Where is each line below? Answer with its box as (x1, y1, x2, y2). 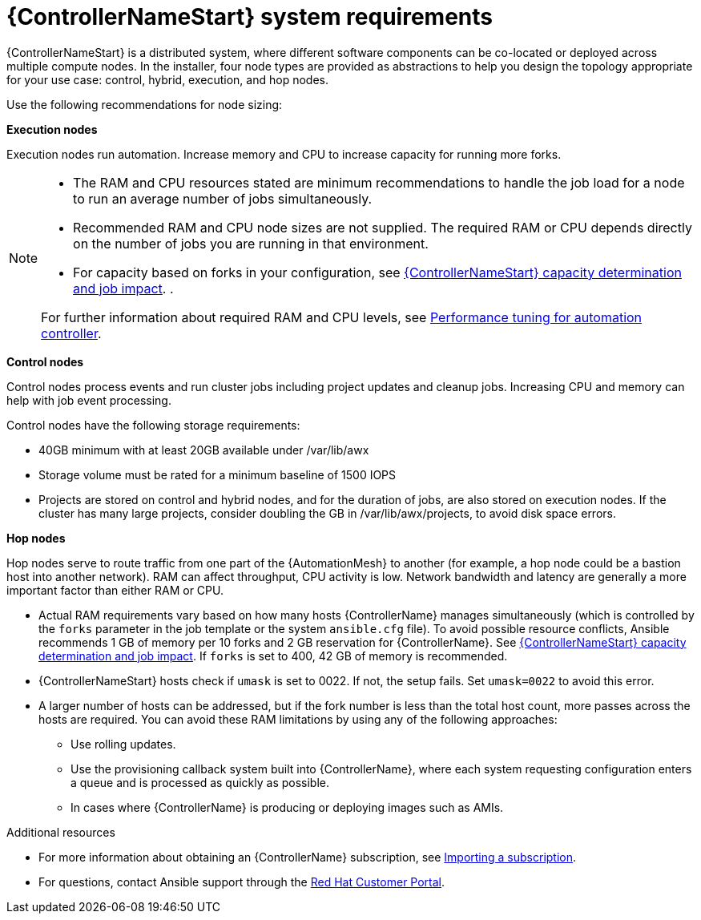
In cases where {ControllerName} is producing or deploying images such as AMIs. (71, 800, 504, 814)
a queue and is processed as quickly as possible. (71, 775, 330, 789)
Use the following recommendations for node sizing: (6, 97, 283, 111)
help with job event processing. (6, 393, 171, 407)
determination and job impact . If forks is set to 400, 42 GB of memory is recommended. (38, 648, 508, 663)
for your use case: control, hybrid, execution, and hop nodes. (6, 72, 328, 87)
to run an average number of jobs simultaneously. (73, 190, 373, 207)
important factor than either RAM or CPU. (6, 583, 224, 597)
